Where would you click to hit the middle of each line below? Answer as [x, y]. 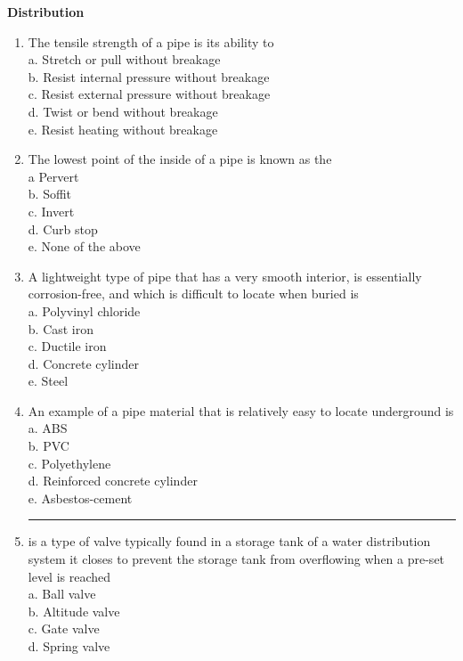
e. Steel [48, 381]
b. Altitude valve [74, 611]
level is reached [69, 576]
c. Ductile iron [67, 346]
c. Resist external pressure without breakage [149, 94]
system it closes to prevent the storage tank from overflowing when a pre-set [236, 559]
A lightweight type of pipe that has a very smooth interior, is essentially [225, 276]
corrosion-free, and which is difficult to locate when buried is [193, 294]
